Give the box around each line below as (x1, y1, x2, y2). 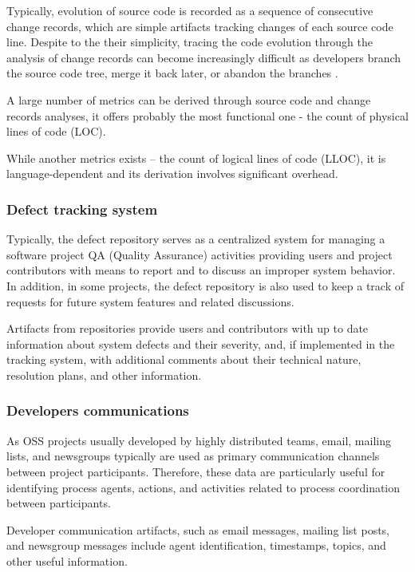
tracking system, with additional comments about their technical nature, (6, 351, 362, 368)
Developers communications (6, 400, 189, 420)
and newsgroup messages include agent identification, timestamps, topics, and (6, 537, 386, 554)
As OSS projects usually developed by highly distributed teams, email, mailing (6, 432, 391, 448)
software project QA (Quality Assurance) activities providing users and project (6, 246, 393, 262)
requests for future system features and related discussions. (6, 293, 294, 310)
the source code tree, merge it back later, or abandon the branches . (6, 65, 338, 81)
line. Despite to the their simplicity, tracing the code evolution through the (6, 34, 373, 50)
